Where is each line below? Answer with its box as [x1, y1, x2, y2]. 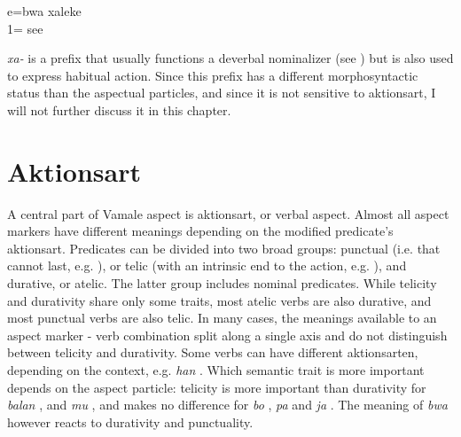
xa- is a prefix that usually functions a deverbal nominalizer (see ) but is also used [7, 49, 454, 67]
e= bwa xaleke [7, 2, 82, 20]
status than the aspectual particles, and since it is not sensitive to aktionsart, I [7, 83, 436, 102]
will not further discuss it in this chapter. [7, 100, 231, 119]
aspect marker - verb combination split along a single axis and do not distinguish [7, 325, 448, 344]
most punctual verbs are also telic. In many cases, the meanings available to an [7, 308, 437, 327]
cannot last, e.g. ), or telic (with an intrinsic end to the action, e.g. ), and [7, 256, 407, 275]
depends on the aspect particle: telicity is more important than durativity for [7, 378, 426, 396]
